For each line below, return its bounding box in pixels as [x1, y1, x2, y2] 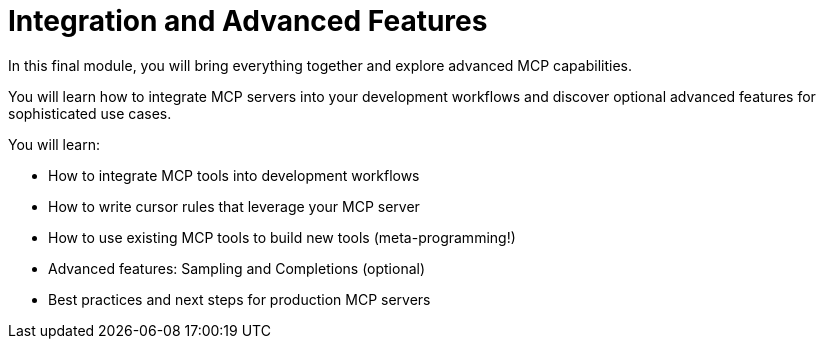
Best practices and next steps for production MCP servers [48, 290, 431, 308]
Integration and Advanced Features [8, 4, 488, 38]
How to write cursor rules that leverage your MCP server [48, 197, 420, 215]
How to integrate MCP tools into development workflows [48, 166, 420, 184]
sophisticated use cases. [8, 104, 172, 122]
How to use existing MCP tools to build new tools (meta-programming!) [48, 228, 516, 246]
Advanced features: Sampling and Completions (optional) [48, 259, 426, 277]
